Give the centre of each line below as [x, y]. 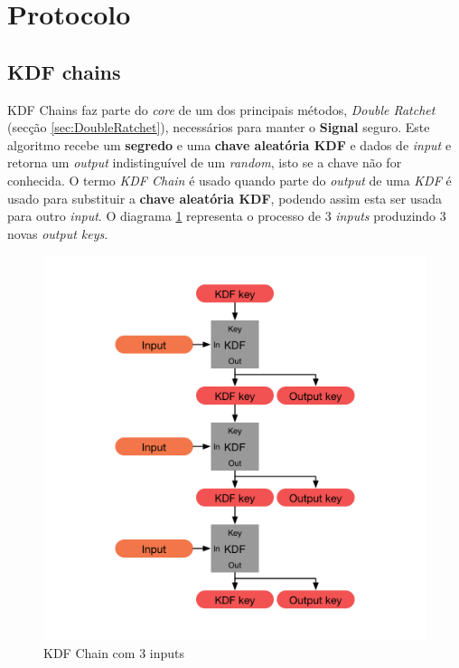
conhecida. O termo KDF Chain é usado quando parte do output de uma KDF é [229, 180]
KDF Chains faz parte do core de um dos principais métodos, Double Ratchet [221, 109]
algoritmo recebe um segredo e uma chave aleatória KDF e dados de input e [229, 144]
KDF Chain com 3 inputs [114, 652]
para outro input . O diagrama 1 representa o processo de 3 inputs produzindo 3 [227, 216]
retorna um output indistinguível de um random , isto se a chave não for [205, 162]
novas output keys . [58, 233]
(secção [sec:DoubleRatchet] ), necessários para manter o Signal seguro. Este [219, 127]
